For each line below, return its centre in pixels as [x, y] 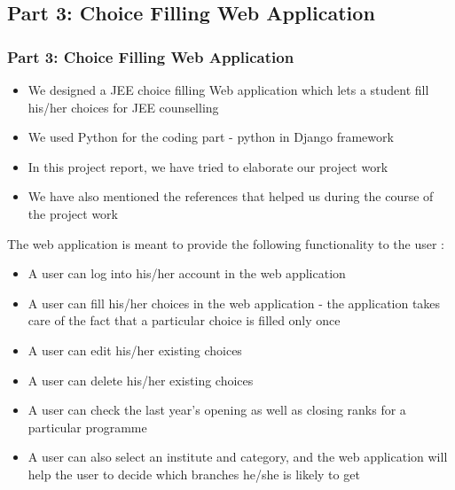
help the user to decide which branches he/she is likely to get [194, 474]
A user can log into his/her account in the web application [187, 273]
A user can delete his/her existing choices [141, 380]
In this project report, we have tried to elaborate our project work [208, 166]
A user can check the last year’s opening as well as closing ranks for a [217, 410]
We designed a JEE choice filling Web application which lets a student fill [228, 89]
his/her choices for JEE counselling [123, 107]
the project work [73, 213]
